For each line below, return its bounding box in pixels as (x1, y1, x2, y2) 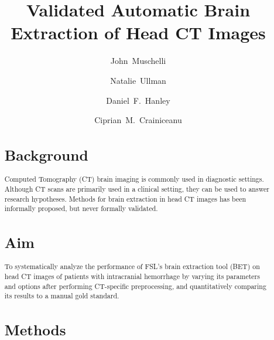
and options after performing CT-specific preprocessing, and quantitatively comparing (4, 281, 266, 291)
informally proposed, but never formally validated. (4, 203, 158, 213)
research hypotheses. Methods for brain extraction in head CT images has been (4, 193, 246, 203)
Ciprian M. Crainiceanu (94, 114, 182, 126)
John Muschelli (110, 55, 166, 67)
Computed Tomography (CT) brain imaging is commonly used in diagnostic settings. (4, 174, 264, 184)
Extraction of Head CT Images (11, 21, 266, 45)
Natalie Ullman (110, 74, 166, 86)
